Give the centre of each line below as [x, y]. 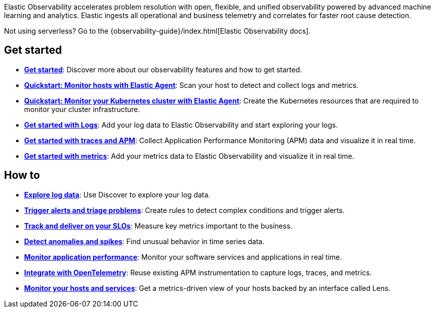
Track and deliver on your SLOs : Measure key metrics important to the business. [158, 226]
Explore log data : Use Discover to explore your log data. [117, 194]
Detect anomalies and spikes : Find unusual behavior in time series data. [144, 241]
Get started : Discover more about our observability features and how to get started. [163, 69]
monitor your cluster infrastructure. [82, 109]
